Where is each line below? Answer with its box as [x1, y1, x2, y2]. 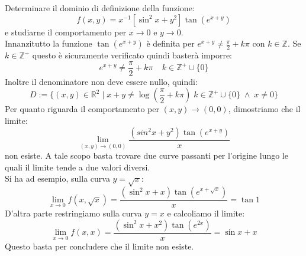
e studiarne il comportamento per [5, 25, 127, 38]
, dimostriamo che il [228, 103, 301, 115]
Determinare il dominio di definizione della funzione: [5, 2, 195, 14]
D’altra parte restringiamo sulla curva [5, 207, 142, 219]
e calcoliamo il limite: [167, 207, 245, 219]
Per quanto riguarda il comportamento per [5, 103, 159, 115]
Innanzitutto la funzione [5, 37, 92, 50]
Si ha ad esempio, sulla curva [5, 172, 110, 185]
